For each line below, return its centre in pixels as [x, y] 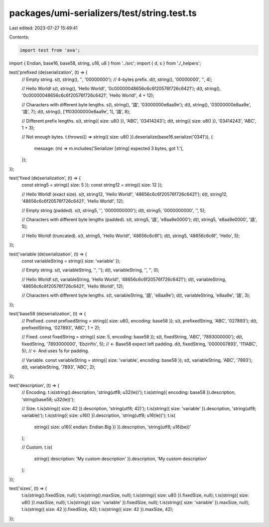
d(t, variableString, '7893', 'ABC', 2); [59, 367]
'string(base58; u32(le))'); [48, 399]
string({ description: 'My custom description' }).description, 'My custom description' [121, 459]
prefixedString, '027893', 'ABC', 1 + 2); [61, 328]
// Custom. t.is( [37, 447]
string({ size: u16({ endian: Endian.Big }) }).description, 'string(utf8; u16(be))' [113, 427]
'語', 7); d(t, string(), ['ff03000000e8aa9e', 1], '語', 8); [76, 112]
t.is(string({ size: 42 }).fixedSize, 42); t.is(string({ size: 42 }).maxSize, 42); [98, 510]
